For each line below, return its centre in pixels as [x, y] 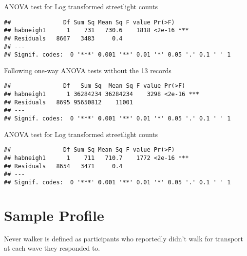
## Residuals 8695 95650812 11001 [68, 102]
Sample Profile [54, 215]
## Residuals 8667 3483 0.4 [63, 38]
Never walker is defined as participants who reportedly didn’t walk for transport [124, 238]
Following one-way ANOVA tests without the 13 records [88, 70]
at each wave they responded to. [52, 248]
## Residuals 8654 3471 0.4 [63, 166]
